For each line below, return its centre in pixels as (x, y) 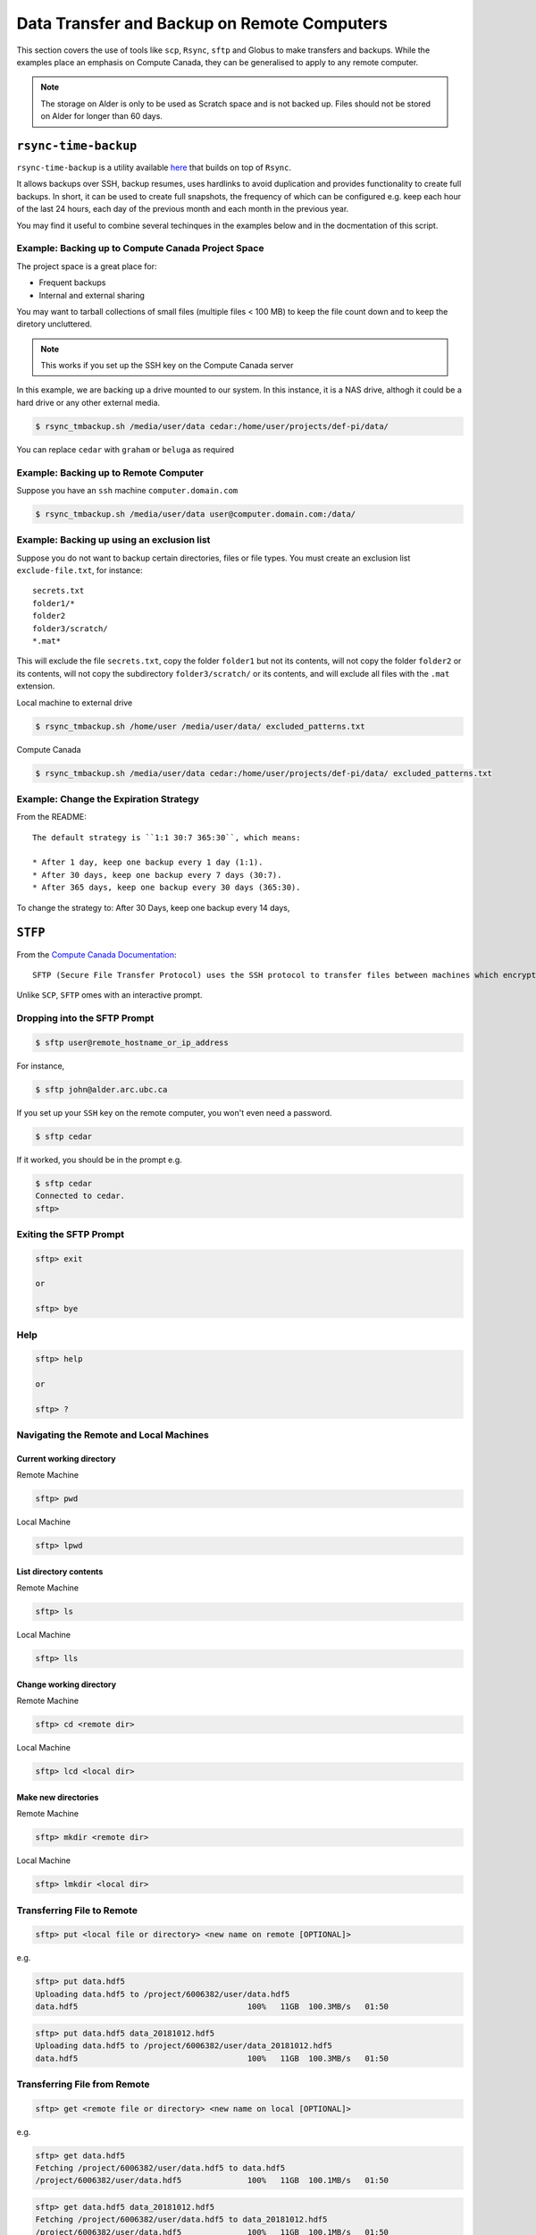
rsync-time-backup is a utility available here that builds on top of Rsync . (154, 168)
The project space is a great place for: (87, 266)
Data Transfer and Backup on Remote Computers (202, 23)
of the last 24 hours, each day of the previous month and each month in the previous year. (183, 209)
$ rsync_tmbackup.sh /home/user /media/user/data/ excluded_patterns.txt (200, 726)
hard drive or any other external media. (88, 402)
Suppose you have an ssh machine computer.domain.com (127, 490)
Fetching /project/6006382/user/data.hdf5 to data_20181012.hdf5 (181, 2220)
